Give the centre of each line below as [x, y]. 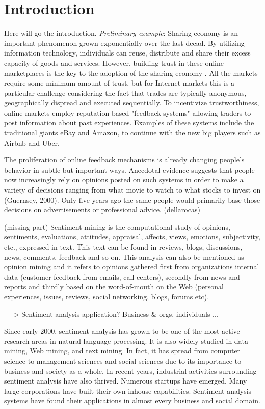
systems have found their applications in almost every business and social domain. [132, 401]
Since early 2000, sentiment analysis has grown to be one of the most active [122, 331]
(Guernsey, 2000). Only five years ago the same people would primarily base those [132, 199]
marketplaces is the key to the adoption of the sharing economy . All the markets [131, 73]
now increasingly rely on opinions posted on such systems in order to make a [124, 180]
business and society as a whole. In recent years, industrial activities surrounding [130, 371]
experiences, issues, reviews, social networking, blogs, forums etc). [107, 296]
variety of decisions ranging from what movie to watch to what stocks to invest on [132, 190]
